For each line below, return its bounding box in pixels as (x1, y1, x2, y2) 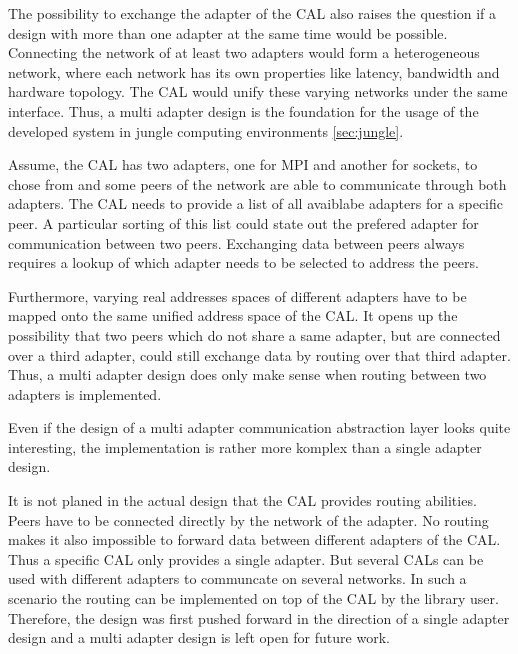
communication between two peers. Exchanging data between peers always (8, 232, 465, 253)
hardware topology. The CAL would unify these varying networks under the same (8, 81, 508, 102)
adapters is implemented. (8, 383, 162, 404)
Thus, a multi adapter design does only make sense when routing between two (8, 364, 487, 385)
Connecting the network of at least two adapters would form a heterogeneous (8, 42, 480, 63)
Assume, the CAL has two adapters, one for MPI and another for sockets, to (8, 154, 478, 175)
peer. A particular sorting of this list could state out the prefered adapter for (8, 212, 479, 233)
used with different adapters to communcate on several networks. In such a (8, 568, 467, 589)
